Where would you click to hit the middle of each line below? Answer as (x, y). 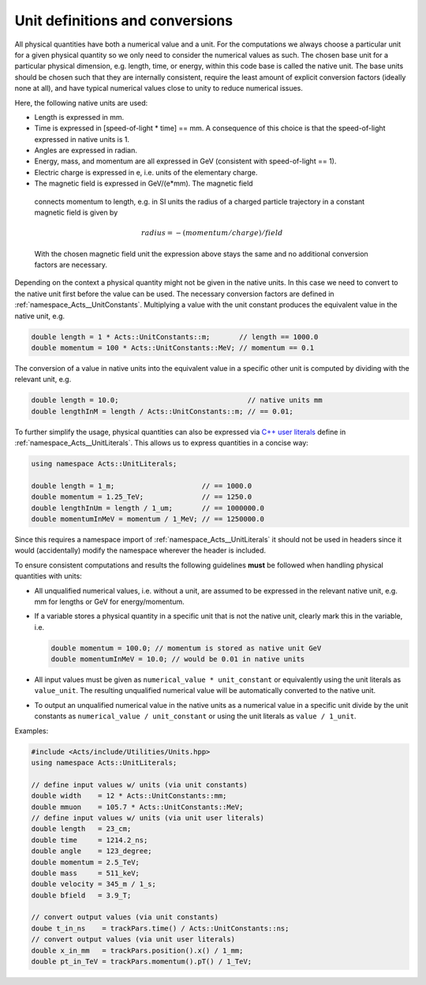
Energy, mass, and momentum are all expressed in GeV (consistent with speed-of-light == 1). (185, 161)
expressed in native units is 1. (82, 139)
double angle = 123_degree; (92, 851)
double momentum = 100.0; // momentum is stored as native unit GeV (186, 648)
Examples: (32, 731)
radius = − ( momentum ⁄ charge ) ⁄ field (212, 233)
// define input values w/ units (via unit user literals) (148, 818)
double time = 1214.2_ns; (90, 840)
